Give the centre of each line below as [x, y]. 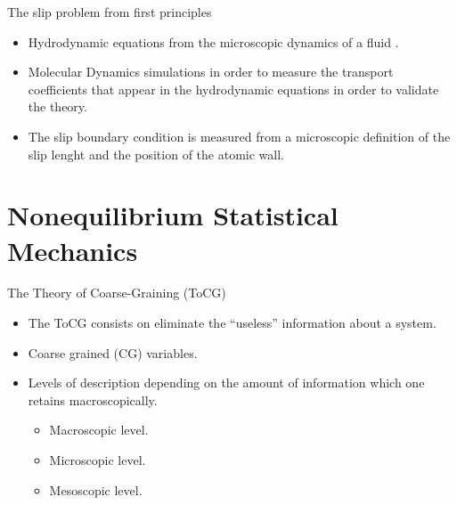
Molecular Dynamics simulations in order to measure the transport [211, 72]
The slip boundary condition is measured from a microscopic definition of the [239, 136]
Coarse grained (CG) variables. [113, 352]
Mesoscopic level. [96, 489]
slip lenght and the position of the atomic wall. [156, 154]
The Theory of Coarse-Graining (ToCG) [117, 293]
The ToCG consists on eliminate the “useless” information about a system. [232, 323]
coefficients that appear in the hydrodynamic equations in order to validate [233, 89]
